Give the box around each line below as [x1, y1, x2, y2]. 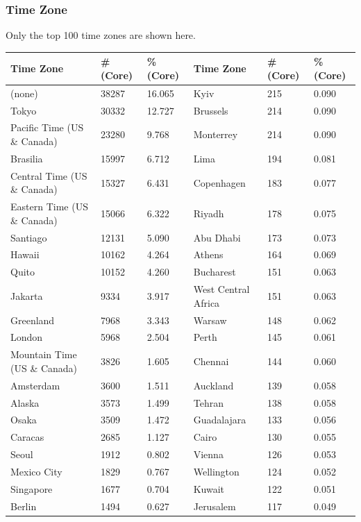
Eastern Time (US [10, 199, 88, 214]
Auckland [193, 378, 234, 392]
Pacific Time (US [10, 120, 84, 135]
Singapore [10, 481, 53, 496]
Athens [193, 247, 224, 262]
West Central [193, 282, 250, 296]
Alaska [10, 395, 40, 410]
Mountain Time [10, 347, 77, 362]
